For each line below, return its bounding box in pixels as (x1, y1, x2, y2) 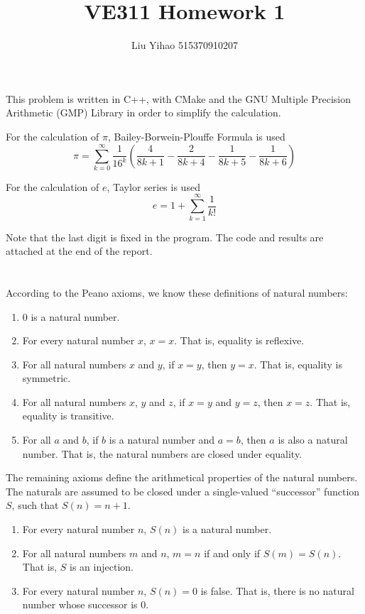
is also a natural (278, 432, 348, 447)
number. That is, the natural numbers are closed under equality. (22, 446, 303, 461)
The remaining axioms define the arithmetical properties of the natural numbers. (6, 470, 358, 485)
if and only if (204, 545, 261, 560)
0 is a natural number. (22, 309, 120, 324)
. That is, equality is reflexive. (174, 333, 305, 348)
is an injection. (70, 559, 134, 574)
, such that (11, 498, 59, 512)
